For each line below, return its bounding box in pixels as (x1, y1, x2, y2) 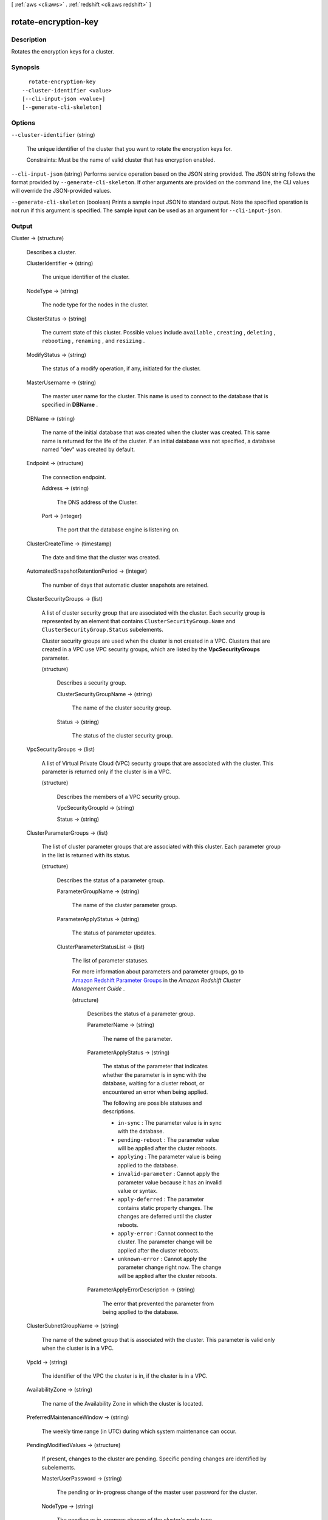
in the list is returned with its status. (41, 851, 131, 858)
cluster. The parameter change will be (117, 1238, 213, 1246)
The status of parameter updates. (72, 929, 156, 936)
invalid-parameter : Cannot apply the (117, 1170, 220, 1178)
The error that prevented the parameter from (102, 1300, 214, 1307)
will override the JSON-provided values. (11, 187, 112, 195)
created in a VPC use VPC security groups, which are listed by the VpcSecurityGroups (41, 646, 261, 653)
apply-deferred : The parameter (117, 1195, 205, 1203)
